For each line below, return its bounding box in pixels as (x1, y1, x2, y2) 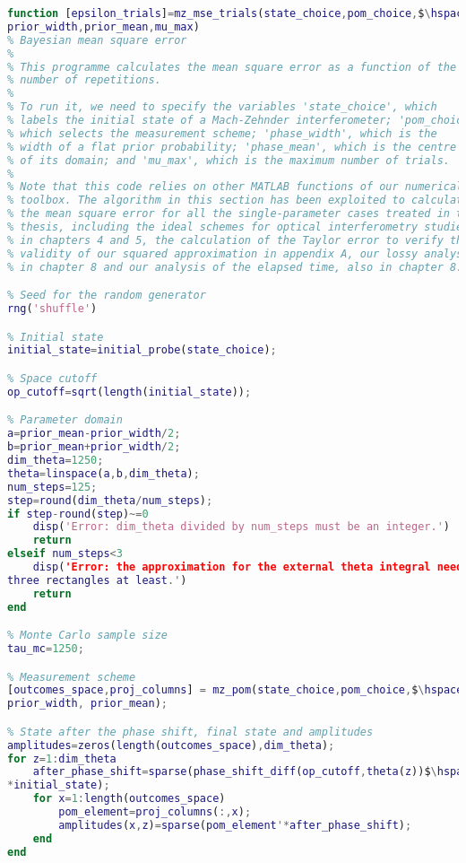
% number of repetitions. (7, 74, 161, 87)
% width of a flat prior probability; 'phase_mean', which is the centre (7, 140, 457, 153)
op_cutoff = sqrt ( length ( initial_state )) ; (7, 385, 252, 398)
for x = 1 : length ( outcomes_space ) (32, 792, 226, 806)
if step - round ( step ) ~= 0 (7, 507, 149, 520)
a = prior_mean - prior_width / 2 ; (7, 427, 181, 440)
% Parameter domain (7, 414, 123, 427)
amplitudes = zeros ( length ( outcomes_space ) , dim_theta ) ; (7, 738, 335, 752)
